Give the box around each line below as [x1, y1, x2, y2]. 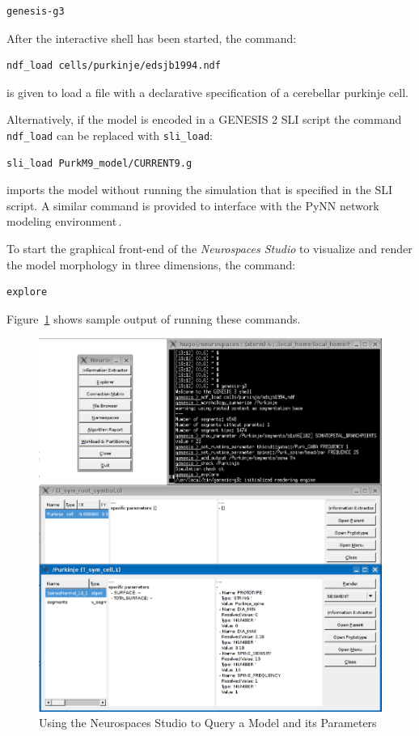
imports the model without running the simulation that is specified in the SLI [6, 181, 393, 198]
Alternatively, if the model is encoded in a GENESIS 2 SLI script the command [6, 111, 402, 128]
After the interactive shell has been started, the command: [6, 29, 297, 46]
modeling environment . [6, 213, 122, 230]
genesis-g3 [6, 6, 65, 17]
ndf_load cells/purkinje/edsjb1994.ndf [6, 60, 221, 72]
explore [6, 286, 48, 298]
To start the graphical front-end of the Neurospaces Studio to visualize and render [6, 240, 413, 256]
